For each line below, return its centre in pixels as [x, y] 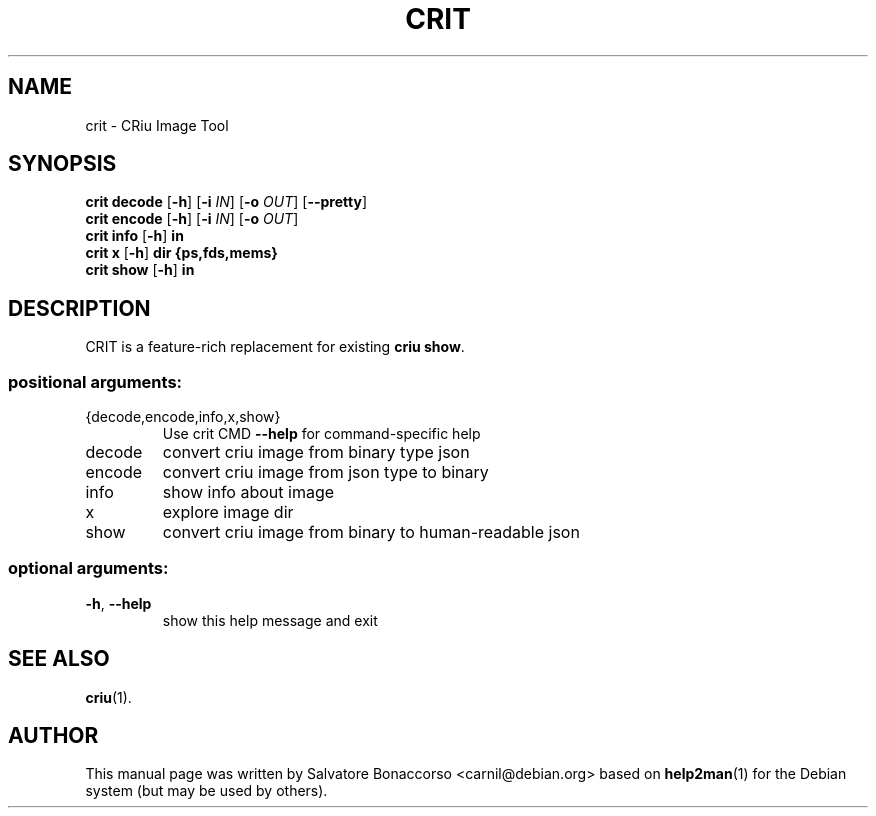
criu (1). [108, 697]
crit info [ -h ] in [134, 236]
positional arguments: [95, 381]
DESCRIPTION [79, 308]
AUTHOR [53, 736]
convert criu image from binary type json [316, 452]
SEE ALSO [59, 659]
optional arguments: [88, 568]
